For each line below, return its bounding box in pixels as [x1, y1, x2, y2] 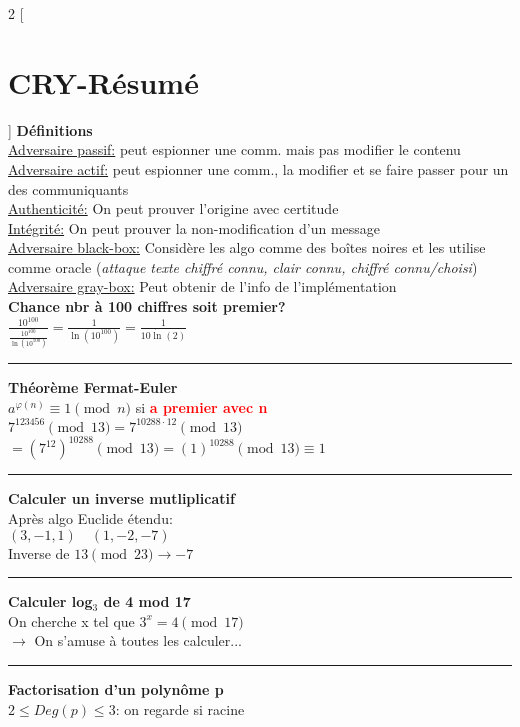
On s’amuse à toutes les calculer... [34, 630, 242, 651]
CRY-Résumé [8, 61, 199, 102]
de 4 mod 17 [103, 591, 191, 612]
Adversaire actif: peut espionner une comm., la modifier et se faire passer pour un [8, 158, 509, 179]
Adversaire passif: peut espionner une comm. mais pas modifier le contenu [8, 139, 461, 160]
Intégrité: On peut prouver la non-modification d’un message [8, 217, 381, 238]
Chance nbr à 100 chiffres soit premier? [8, 296, 286, 317]
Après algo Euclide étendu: [8, 508, 173, 529]
